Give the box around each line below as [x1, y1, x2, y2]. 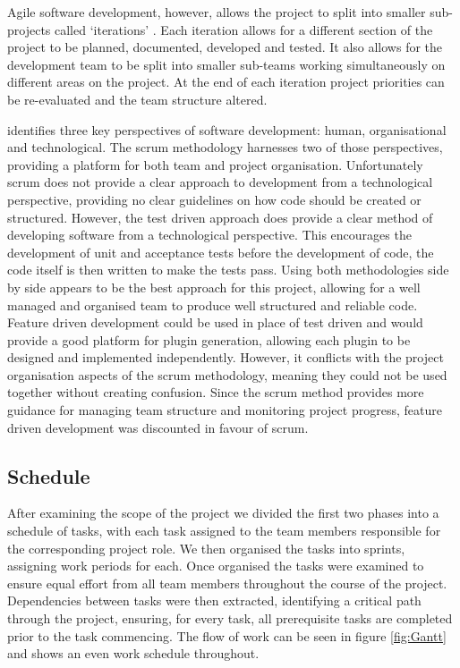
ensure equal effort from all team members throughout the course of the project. [7, 573, 447, 592]
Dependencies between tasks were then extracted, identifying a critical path [7, 591, 422, 610]
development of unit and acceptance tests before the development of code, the [7, 242, 434, 261]
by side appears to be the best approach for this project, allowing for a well [7, 277, 421, 296]
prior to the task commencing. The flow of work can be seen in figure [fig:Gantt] [7, 626, 447, 645]
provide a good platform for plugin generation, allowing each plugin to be [7, 330, 411, 349]
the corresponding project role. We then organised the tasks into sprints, [7, 538, 405, 557]
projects [7, 20, 51, 38]
